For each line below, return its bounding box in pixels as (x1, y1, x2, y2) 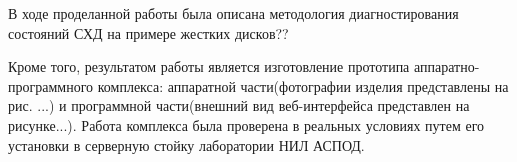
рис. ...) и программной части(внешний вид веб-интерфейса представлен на (8, 95, 470, 116)
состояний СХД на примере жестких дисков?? (8, 22, 289, 43)
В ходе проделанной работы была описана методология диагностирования (8, 3, 459, 23)
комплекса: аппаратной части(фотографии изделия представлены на (97, 75, 509, 96)
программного (8, 75, 94, 96)
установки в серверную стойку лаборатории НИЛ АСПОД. (8, 134, 365, 155)
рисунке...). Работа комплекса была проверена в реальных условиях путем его (8, 114, 485, 135)
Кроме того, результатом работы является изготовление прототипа (8, 56, 410, 77)
